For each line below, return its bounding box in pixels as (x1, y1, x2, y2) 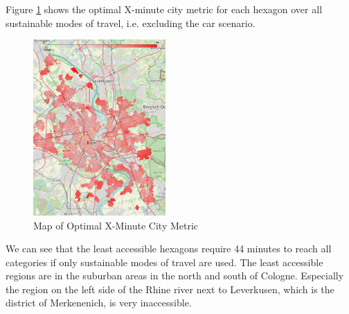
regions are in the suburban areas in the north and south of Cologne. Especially (6, 268, 344, 283)
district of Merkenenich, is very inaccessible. (6, 295, 192, 310)
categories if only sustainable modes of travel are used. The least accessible (6, 254, 323, 269)
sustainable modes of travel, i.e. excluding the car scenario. (6, 15, 256, 30)
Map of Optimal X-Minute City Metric (33, 218, 199, 232)
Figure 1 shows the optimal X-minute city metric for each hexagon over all (6, 2, 323, 16)
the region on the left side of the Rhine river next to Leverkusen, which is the (6, 281, 334, 296)
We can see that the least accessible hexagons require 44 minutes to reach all (6, 241, 332, 256)
